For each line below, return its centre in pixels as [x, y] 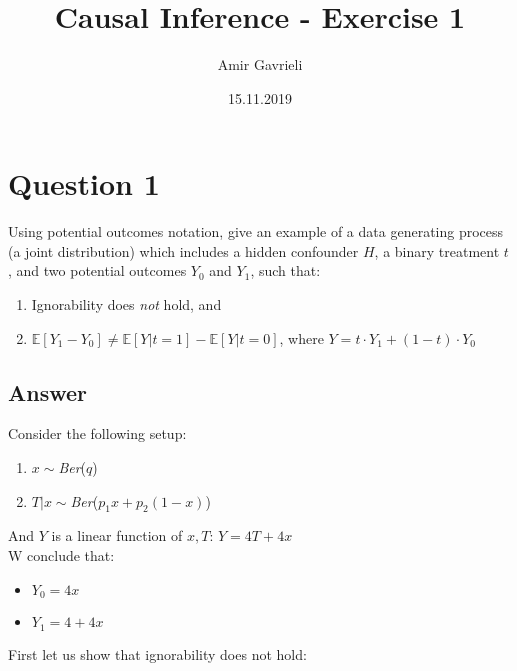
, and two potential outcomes [97, 270]
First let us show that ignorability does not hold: [157, 653]
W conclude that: [61, 555]
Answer [48, 391]
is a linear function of [117, 535]
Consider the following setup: [97, 433]
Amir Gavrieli [260, 64]
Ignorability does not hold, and [126, 304]
